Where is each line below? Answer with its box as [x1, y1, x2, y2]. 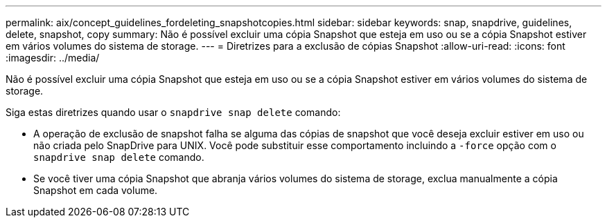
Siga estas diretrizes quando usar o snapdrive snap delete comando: [6, 106, 341, 118]
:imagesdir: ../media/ [6, 52, 100, 64]
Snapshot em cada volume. [33, 184, 158, 196]
